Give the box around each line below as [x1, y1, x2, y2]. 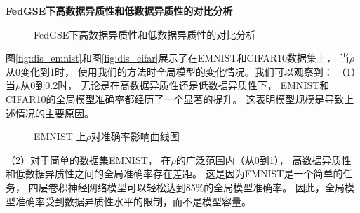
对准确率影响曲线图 [91, 129, 180, 144]
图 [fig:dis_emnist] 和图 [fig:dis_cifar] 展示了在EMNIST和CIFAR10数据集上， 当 [6, 50, 349, 65]
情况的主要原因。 [15, 105, 94, 120]
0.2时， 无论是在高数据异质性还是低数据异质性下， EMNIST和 [45, 78, 330, 92]
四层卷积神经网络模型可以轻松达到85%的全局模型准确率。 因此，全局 [28, 179, 345, 194]
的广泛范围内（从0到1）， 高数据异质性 [175, 152, 352, 167]
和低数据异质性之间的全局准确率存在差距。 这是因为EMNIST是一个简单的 [6, 166, 343, 181]
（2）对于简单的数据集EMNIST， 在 [6, 152, 171, 167]
